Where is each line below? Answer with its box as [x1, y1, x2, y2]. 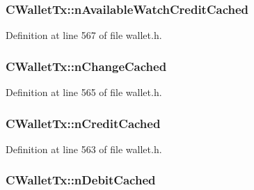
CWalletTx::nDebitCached [6, 171, 156, 189]
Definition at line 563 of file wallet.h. [6, 141, 162, 156]
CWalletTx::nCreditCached [6, 114, 161, 132]
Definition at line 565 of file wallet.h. [6, 85, 162, 100]
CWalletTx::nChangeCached [6, 57, 167, 74]
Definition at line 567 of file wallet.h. [6, 28, 162, 42]
